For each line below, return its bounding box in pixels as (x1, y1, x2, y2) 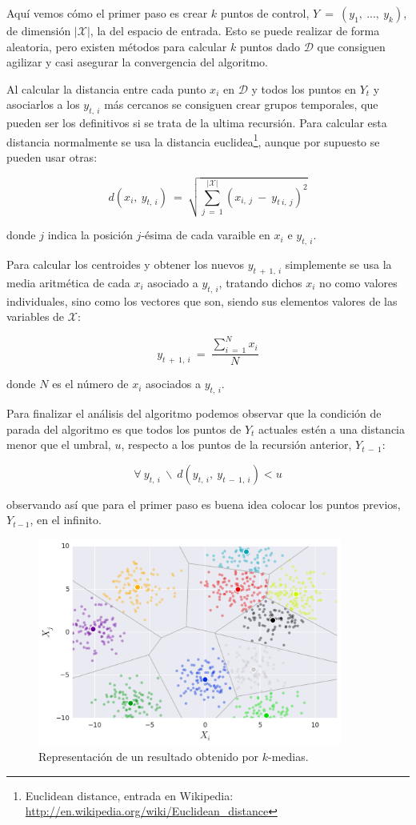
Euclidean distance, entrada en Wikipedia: (25, 787, 234, 803)
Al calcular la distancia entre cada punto (6, 80, 206, 97)
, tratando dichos (218, 274, 302, 290)
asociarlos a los (6, 96, 80, 113)
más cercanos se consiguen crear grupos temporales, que (104, 96, 378, 113)
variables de (6, 308, 65, 325)
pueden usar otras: (6, 149, 98, 166)
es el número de (52, 375, 129, 392)
